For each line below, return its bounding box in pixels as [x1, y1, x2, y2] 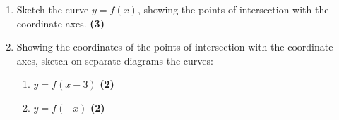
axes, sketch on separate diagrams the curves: [16, 53, 213, 67]
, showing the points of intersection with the [137, 2, 329, 16]
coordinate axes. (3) [16, 15, 105, 30]
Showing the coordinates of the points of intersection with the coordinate [16, 39, 333, 54]
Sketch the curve [16, 2, 89, 16]
